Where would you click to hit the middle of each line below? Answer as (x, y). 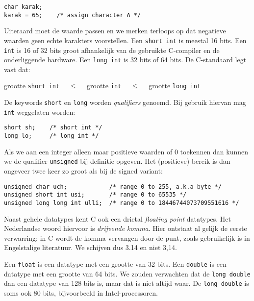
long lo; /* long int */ (51, 136)
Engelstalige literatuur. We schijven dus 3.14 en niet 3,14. (90, 247)
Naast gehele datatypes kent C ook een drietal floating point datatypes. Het (118, 218)
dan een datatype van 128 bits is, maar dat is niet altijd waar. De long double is (127, 283)
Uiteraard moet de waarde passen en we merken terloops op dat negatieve (115, 31)
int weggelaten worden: (40, 112)
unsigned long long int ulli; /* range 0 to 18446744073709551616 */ (122, 203)
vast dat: (17, 69)
